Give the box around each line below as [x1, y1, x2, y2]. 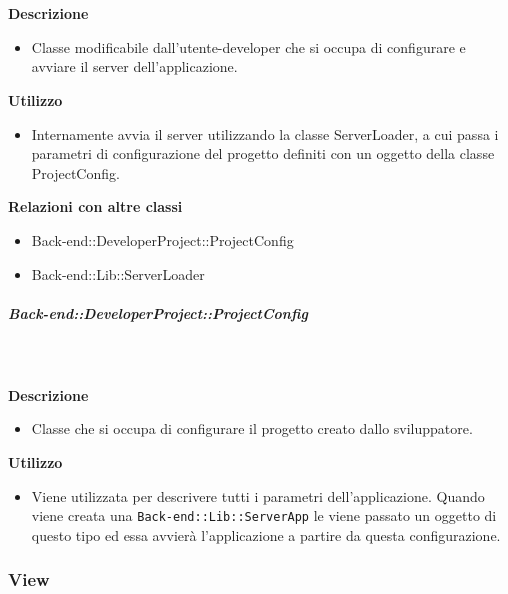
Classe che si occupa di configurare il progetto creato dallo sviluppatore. [31, 418, 473, 439]
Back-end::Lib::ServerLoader [31, 263, 205, 284]
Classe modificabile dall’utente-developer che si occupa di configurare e [31, 36, 466, 57]
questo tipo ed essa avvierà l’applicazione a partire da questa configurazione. [31, 524, 501, 545]
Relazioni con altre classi [8, 196, 183, 217]
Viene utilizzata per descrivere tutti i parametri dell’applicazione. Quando [31, 485, 485, 506]
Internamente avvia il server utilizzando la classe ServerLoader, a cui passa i [31, 123, 499, 144]
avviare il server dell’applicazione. [31, 56, 238, 77]
